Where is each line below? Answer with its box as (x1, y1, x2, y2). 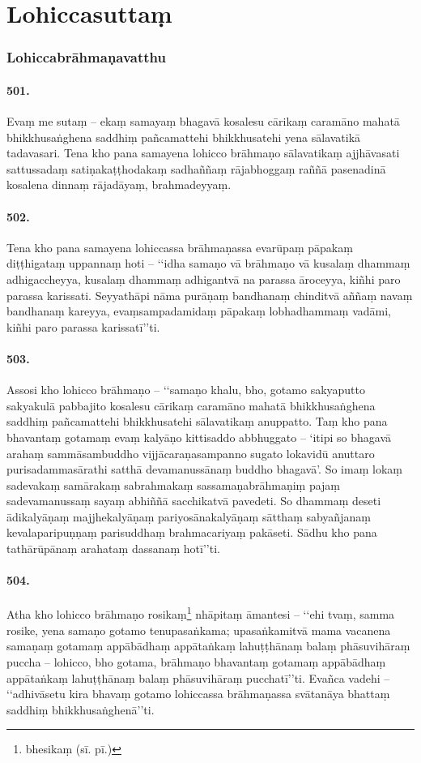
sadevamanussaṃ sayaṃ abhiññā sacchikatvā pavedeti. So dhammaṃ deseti (6, 492, 381, 509)
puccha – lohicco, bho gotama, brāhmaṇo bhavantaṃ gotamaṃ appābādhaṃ (6, 653, 386, 670)
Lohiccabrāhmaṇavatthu (6, 47, 166, 67)
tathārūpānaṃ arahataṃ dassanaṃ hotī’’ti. (6, 540, 220, 557)
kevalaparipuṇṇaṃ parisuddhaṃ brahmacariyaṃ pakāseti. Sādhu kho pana (6, 524, 377, 541)
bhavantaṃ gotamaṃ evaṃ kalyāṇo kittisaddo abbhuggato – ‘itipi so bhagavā (6, 428, 392, 445)
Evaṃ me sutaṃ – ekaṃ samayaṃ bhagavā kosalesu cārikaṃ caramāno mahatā (6, 113, 400, 130)
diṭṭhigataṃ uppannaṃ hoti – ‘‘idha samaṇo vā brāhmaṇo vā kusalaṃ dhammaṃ (6, 255, 410, 272)
